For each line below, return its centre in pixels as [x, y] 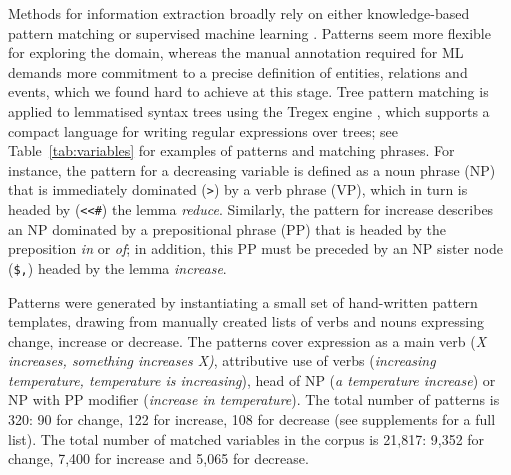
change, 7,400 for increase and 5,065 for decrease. [158, 458]
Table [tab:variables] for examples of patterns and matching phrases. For [231, 150]
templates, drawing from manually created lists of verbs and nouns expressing [246, 321]
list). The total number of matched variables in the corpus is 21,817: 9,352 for [246, 438]
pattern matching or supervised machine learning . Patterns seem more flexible [249, 32]
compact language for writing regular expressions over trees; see [203, 130]
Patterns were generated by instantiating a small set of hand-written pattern [243, 301]
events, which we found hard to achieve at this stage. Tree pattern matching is [248, 91]
